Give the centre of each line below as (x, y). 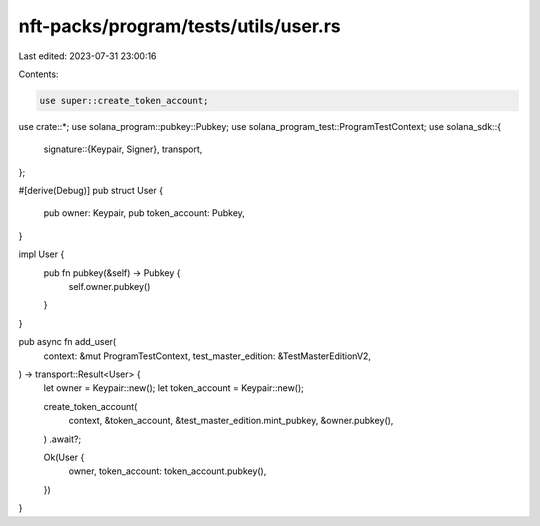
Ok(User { (64, 457)
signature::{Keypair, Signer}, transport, (123, 149)
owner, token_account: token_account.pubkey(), (167, 471)
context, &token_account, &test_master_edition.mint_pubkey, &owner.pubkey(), (231, 421)
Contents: (38, 74)
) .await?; (62, 439)
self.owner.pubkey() (109, 287)
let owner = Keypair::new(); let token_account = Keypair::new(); (174, 388)
